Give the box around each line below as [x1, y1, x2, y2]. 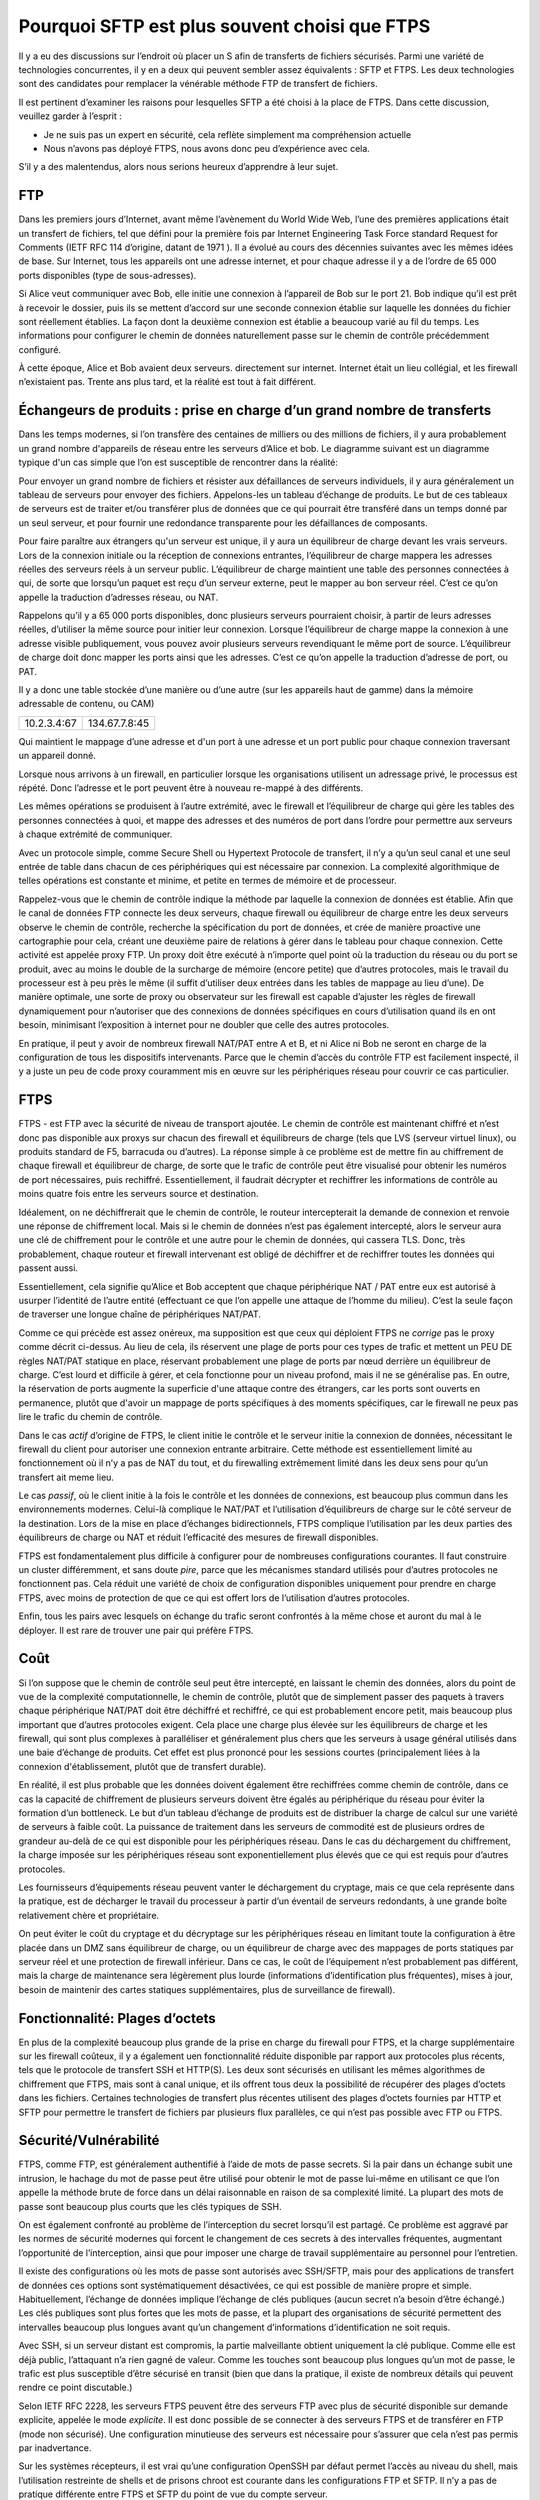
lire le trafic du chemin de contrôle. [18, 1411, 163, 1423]
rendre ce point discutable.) [18, 2381, 133, 2394]
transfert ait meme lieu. [18, 1471, 115, 1483]
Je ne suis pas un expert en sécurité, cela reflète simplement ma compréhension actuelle [43, 128, 412, 140]
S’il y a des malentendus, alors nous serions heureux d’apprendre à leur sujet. [18, 161, 339, 173]
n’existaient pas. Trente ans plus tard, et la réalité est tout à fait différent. [18, 376, 317, 388]
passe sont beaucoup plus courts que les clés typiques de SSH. [18, 2200, 282, 2212]
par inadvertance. [18, 2441, 92, 2454]
